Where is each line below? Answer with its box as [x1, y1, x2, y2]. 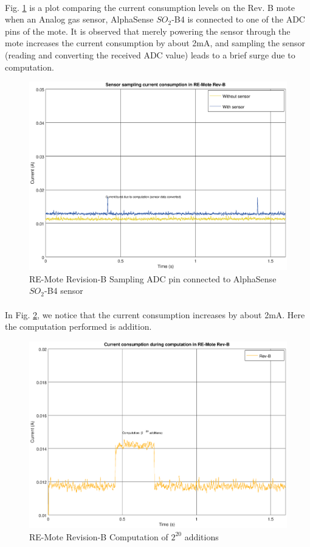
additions [184, 530, 219, 543]
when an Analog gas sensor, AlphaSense [5, 13, 154, 26]
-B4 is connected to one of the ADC [171, 13, 305, 26]
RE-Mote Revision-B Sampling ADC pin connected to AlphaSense [29, 272, 277, 285]
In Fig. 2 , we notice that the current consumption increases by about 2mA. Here [5, 308, 305, 321]
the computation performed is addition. [5, 320, 152, 333]
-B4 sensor [44, 284, 83, 297]
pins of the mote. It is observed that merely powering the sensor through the [5, 24, 291, 37]
